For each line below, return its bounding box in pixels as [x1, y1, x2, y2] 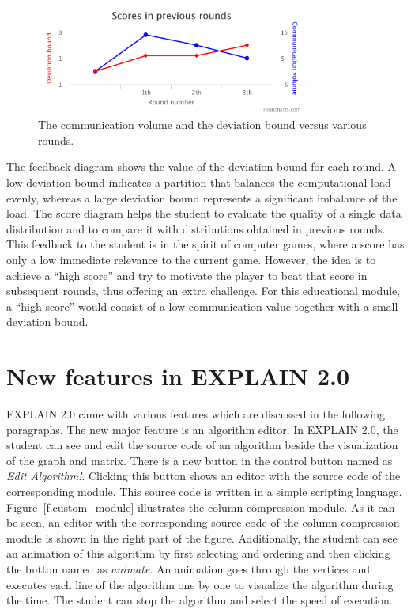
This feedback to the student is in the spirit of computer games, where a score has [6, 236, 405, 252]
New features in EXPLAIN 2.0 [6, 360, 350, 392]
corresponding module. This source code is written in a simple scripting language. [6, 483, 402, 500]
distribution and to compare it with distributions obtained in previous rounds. [6, 220, 386, 236]
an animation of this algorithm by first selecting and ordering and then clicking [6, 545, 390, 562]
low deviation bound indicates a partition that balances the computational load [6, 174, 391, 191]
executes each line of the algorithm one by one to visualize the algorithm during [6, 576, 394, 592]
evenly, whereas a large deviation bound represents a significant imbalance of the [6, 189, 398, 206]
